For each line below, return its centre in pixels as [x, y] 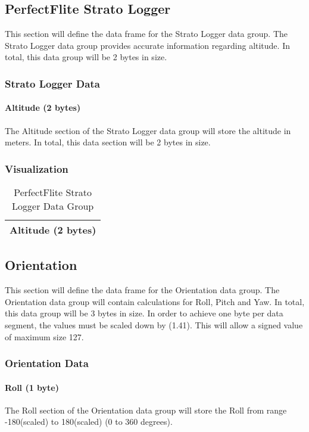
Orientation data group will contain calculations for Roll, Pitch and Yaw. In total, [155, 301]
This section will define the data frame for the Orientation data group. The [142, 290]
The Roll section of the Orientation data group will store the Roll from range [146, 410]
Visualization [37, 168]
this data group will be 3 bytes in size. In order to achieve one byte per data [144, 313]
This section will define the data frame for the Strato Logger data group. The [146, 34]
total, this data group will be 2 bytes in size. [86, 57]
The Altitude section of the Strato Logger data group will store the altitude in [148, 130]
